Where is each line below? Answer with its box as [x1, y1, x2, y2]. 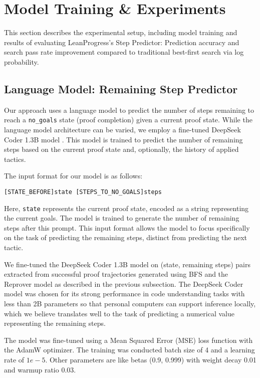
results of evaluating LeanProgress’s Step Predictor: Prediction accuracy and [4, 37, 239, 47]
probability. [4, 56, 39, 67]
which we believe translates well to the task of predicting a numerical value [4, 308, 234, 318]
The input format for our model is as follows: [4, 170, 143, 181]
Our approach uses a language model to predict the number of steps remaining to [4, 104, 254, 115]
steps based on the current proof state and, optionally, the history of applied [4, 144, 239, 154]
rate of [4, 354, 25, 364]
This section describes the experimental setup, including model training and [4, 27, 237, 38]
